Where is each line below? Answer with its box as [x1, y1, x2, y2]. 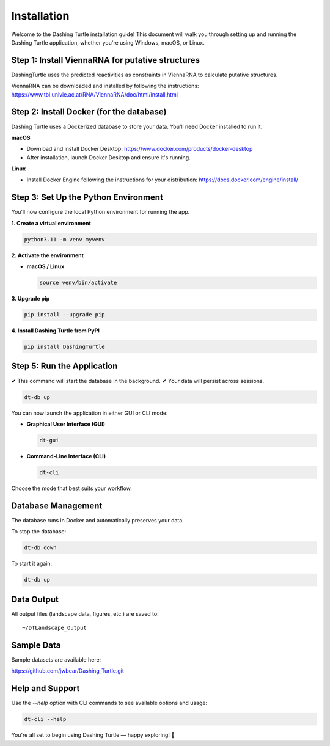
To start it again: [11, 560, 53, 568]
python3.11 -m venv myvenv [24, 236, 105, 243]
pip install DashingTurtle [24, 343, 105, 351]
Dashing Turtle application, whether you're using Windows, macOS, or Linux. [11, 38, 205, 46]
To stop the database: [11, 528, 67, 535]
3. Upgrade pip [11, 295, 50, 302]
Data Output [11, 594, 59, 604]
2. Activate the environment [11, 251, 84, 259]
